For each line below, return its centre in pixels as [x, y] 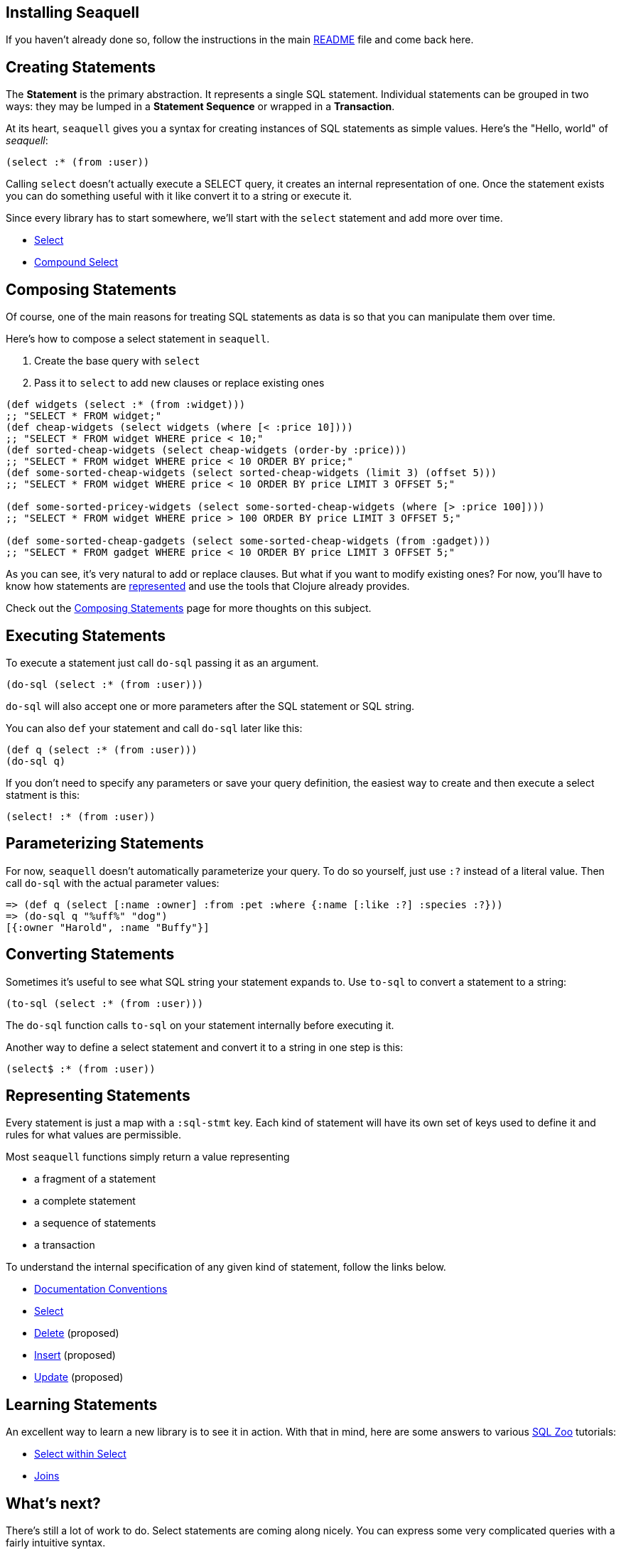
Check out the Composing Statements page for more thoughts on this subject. [189, 608]
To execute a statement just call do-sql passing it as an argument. [162, 662]
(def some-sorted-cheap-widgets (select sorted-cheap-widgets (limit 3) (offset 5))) [252, 473]
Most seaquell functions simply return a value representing [148, 1157]
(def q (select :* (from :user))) [102, 749]
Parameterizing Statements [105, 844]
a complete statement [85, 1201]
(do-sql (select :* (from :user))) [105, 684]
